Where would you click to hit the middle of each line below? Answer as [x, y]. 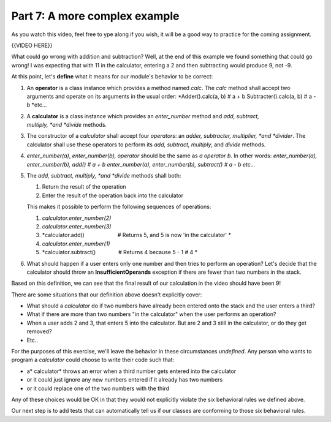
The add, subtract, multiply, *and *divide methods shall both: [104, 176]
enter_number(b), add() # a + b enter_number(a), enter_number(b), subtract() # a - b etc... [141, 164]
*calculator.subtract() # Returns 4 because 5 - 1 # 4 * [120, 252]
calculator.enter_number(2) [77, 218]
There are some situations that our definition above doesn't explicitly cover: [107, 295]
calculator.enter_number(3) [77, 226]
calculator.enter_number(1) [76, 243]
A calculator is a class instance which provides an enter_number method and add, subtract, [143, 116]
